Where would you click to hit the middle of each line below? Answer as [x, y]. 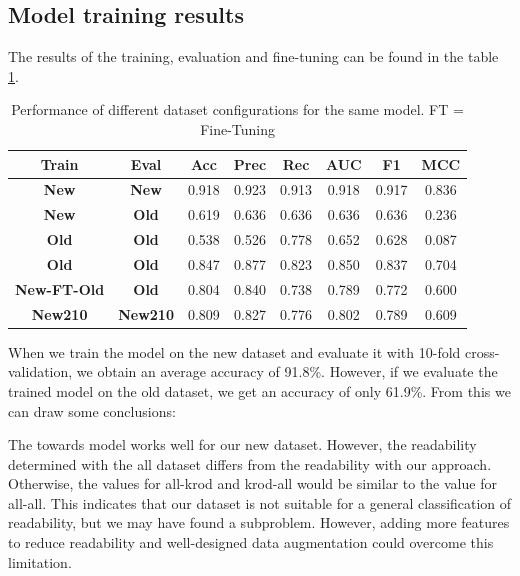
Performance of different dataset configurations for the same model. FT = [237, 109]
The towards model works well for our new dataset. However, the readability [242, 444]
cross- [482, 351]
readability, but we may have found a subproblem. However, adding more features [259, 522]
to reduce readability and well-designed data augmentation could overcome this [251, 542]
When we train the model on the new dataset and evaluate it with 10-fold [234, 351]
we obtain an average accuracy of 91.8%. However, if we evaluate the [287, 371]
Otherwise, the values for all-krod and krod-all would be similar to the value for [252, 483]
